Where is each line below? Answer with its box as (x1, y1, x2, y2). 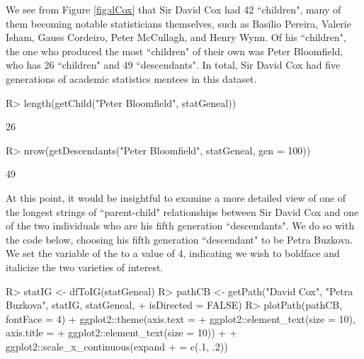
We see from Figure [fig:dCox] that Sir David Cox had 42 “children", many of (6, 2, 341, 16)
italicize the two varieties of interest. (6, 259, 164, 274)
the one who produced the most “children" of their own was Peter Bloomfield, (6, 43, 343, 58)
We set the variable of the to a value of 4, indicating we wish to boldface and (6, 246, 340, 261)
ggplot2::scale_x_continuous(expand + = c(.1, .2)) (6, 338, 228, 353)
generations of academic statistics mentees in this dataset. (6, 71, 257, 86)
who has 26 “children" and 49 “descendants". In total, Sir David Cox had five (6, 57, 341, 72)
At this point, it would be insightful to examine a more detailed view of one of (6, 190, 346, 205)
